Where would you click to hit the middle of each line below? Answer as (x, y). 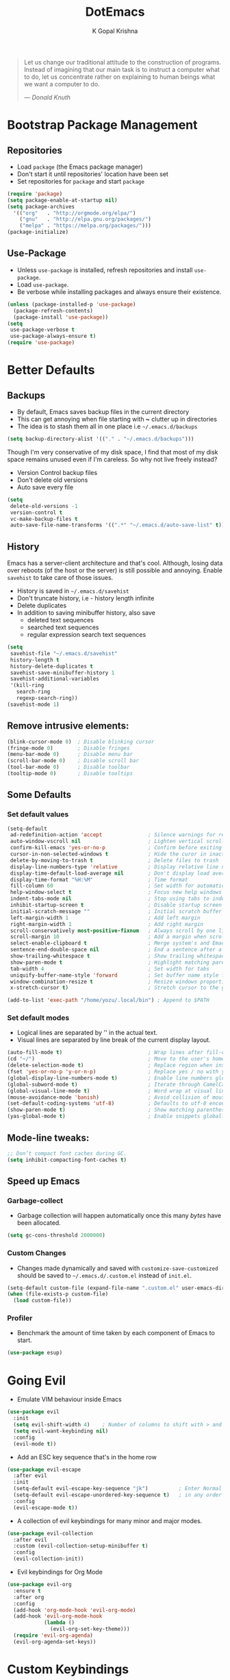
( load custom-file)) (42, 1301)
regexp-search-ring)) (47, 698)
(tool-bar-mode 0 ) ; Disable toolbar (68, 767)
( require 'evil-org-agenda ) (53, 1635)
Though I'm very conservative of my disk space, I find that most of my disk (113, 452)
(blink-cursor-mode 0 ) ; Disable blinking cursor (81, 742)
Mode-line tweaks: (48, 1137)
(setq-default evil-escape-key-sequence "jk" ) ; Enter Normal (118, 1489)
